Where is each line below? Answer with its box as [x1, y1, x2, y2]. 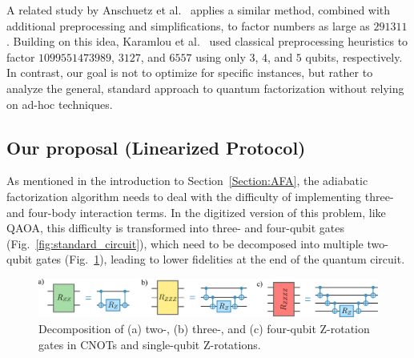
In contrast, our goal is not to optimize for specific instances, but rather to [6, 64, 373, 81]
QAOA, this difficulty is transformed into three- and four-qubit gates [6, 219, 345, 236]
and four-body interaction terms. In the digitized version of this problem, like [6, 203, 386, 220]
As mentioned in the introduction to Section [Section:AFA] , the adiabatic [6, 172, 368, 189]
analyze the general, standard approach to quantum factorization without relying [6, 79, 404, 96]
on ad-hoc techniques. [6, 95, 113, 112]
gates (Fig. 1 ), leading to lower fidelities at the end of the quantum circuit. [35, 251, 405, 267]
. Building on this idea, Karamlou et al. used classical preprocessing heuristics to [6, 33, 408, 50]
